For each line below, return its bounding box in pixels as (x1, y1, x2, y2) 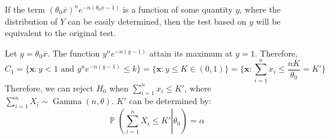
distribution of (5, 14, 58, 27)
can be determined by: (129, 94, 211, 107)
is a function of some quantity (122, 3, 233, 15)
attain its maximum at (149, 46, 233, 59)
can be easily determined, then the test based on (68, 14, 247, 27)
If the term (5, 3, 45, 15)
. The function (47, 46, 100, 59)
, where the (239, 3, 281, 15)
